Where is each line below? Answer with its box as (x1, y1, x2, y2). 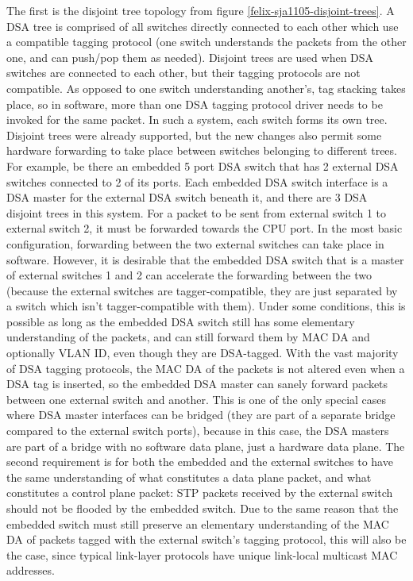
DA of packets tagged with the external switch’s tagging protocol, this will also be (6, 531, 407, 548)
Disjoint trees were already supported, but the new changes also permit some (6, 126, 382, 143)
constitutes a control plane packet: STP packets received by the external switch (6, 484, 393, 501)
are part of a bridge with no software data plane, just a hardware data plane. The (6, 437, 405, 454)
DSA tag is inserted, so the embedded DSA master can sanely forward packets (6, 375, 388, 392)
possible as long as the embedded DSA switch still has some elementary (6, 313, 355, 329)
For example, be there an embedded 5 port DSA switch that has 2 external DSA (6, 157, 399, 174)
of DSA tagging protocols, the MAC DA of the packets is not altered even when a (6, 360, 405, 376)
